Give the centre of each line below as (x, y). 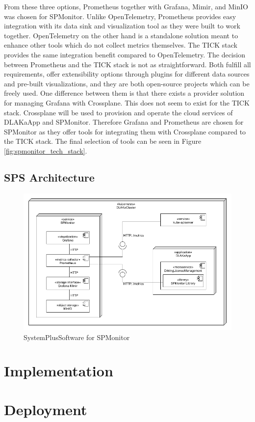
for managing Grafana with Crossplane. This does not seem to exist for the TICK (127, 102)
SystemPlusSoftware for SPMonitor (77, 337)
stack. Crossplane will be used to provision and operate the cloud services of (118, 112)
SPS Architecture (49, 177)
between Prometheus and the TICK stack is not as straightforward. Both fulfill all (127, 64)
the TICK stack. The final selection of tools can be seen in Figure (103, 141)
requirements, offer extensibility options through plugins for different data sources (127, 74)
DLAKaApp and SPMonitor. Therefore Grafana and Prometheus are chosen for (124, 122)
